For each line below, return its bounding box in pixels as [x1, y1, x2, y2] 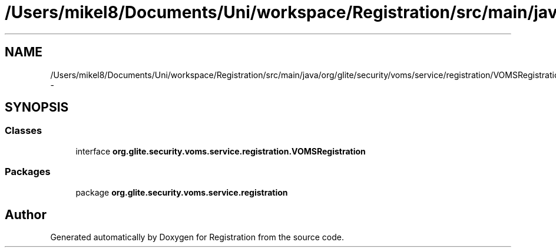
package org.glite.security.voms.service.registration [75, 187, 288, 197]
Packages [5, 166, 51, 178]
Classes [5, 125, 42, 137]
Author [5, 207, 47, 222]
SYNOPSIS [5, 100, 69, 115]
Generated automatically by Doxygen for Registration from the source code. [50, 232, 345, 243]
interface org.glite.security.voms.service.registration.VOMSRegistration [75, 146, 366, 156]
